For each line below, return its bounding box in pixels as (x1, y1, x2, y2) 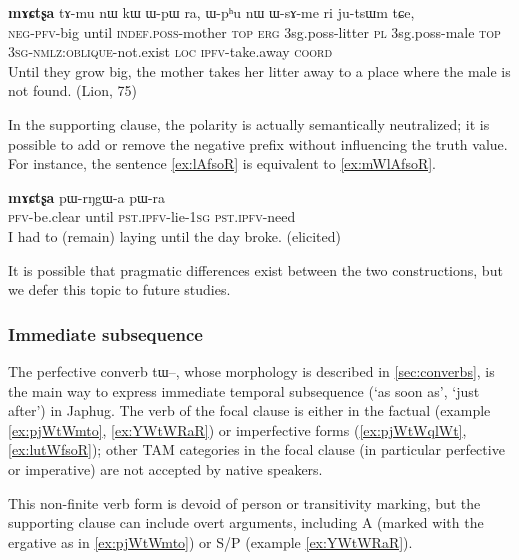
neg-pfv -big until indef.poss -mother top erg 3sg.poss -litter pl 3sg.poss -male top (8, 21, 501, 42)
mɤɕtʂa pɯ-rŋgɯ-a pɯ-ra (8, 186, 166, 207)
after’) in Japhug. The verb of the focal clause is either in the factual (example (8, 400, 491, 421)
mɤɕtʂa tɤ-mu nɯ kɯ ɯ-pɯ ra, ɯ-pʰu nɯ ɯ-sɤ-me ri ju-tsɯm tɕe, (8, 2, 415, 22)
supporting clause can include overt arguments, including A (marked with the (8, 512, 484, 533)
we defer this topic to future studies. (8, 279, 231, 300)
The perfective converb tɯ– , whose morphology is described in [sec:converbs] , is (8, 360, 495, 381)
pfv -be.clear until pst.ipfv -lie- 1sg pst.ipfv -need (8, 206, 296, 227)
